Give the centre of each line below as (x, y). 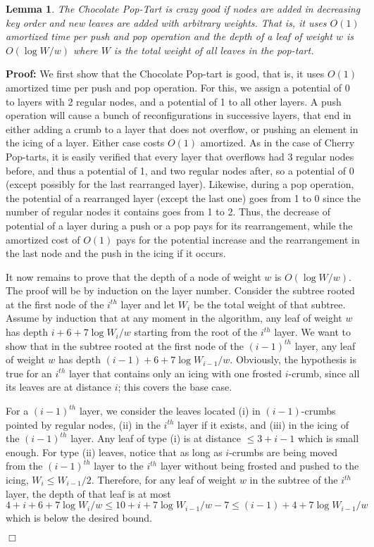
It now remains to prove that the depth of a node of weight (133, 276)
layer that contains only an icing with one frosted (175, 373)
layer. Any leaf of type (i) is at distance (156, 438)
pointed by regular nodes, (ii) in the (83, 424)
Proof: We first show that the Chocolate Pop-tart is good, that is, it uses (165, 74)
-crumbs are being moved (283, 452)
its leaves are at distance (58, 387)
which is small (328, 438)
